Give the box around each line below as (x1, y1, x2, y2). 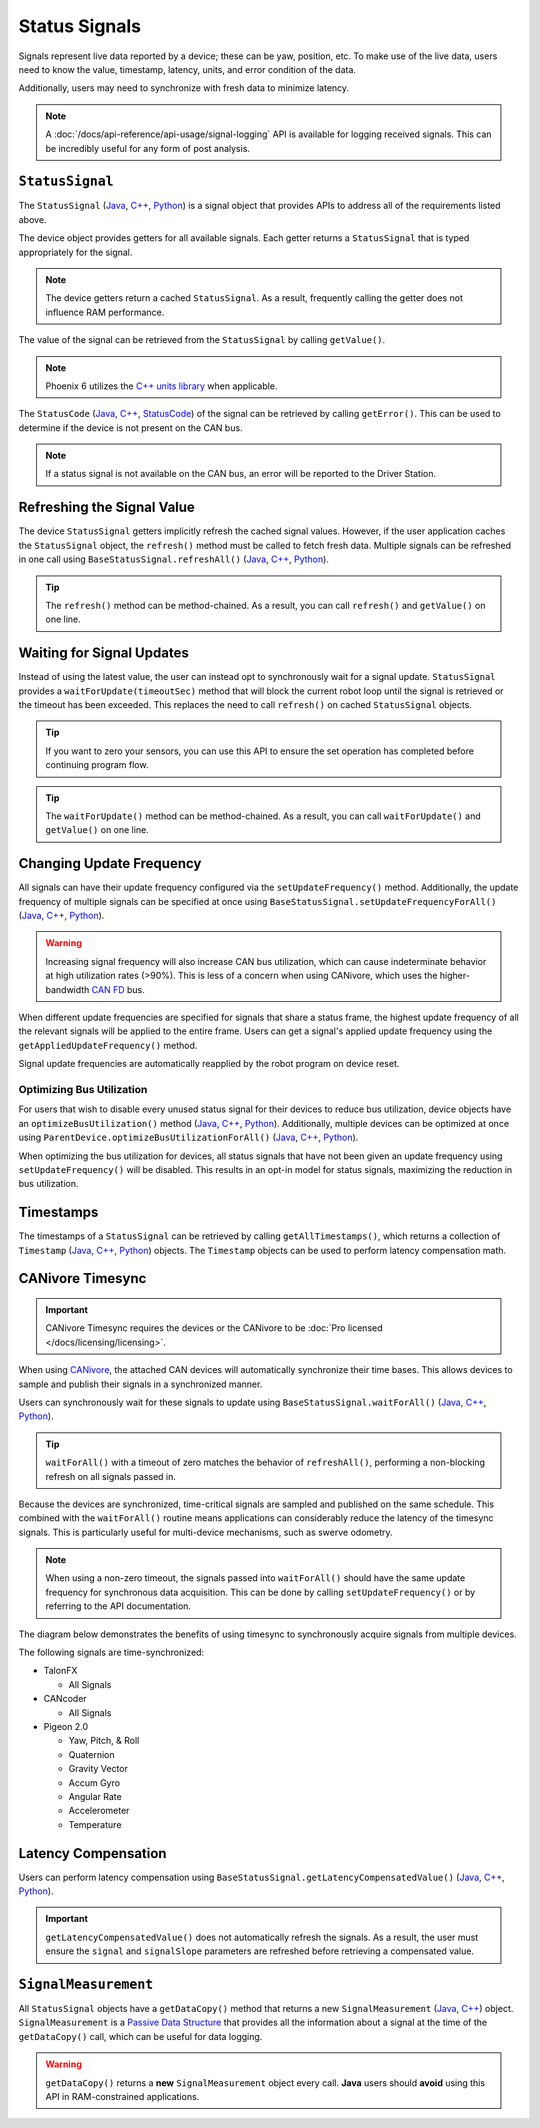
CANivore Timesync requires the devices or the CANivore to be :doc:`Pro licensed (45, 1322, 384, 1334)
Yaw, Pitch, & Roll (68, 1735, 140, 1747)
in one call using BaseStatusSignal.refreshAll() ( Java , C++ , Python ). (18, 553, 330, 565)
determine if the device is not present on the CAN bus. (18, 421, 244, 434)
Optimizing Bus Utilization (18, 1082, 148, 1096)
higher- (439, 970, 470, 982)
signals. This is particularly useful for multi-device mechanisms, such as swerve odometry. (18, 1526, 394, 1538)
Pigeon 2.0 (43, 1720, 89, 1732)
